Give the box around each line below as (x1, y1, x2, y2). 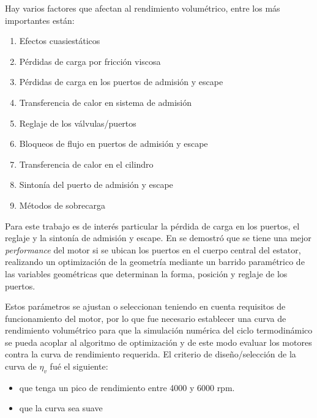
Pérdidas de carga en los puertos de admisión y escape (19, 75, 223, 88)
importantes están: (5, 13, 75, 26)
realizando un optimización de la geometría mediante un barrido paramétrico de (5, 255, 305, 268)
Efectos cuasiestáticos (19, 34, 100, 47)
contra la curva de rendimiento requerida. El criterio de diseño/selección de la (5, 348, 296, 360)
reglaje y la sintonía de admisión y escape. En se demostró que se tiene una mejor (5, 231, 311, 244)
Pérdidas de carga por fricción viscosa (19, 54, 161, 67)
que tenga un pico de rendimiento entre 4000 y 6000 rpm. (19, 381, 235, 394)
